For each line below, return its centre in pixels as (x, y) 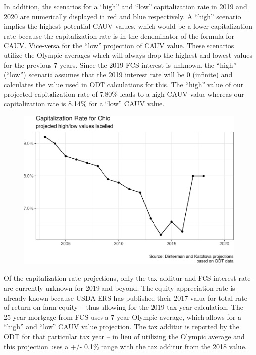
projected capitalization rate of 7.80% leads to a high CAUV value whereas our (124, 94)
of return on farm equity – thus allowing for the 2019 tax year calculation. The (124, 307)
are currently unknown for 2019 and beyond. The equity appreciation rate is (120, 287)
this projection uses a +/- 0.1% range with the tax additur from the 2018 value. (125, 346)
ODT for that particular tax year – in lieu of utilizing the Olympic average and (124, 336)
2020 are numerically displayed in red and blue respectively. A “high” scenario (123, 16)
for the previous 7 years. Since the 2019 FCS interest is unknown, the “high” (120, 65)
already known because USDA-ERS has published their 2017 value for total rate (126, 297)
